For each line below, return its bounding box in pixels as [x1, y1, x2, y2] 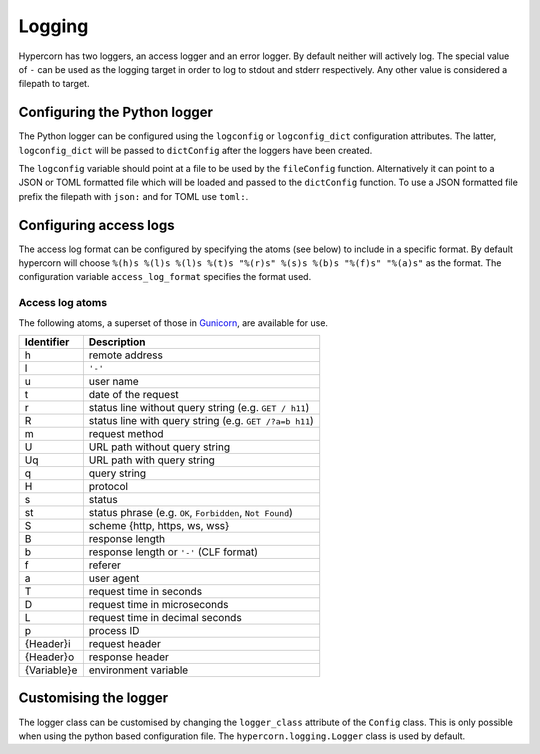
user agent [88, 571, 140, 585]
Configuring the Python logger [18, 104, 214, 121]
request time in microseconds [88, 598, 229, 612]
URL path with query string [88, 453, 215, 467]
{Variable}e [24, 663, 78, 677]
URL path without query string [88, 440, 230, 454]
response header [88, 650, 169, 664]
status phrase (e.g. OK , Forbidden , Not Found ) [88, 506, 294, 520]
